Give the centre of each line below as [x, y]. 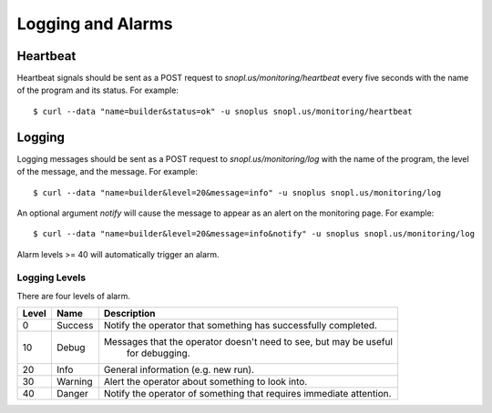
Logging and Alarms [95, 24]
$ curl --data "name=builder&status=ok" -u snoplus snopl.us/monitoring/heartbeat [223, 111]
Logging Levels [51, 277]
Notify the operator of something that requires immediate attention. [247, 394]
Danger [72, 394]
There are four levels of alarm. [74, 296]
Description [129, 314]
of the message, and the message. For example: [107, 172]
